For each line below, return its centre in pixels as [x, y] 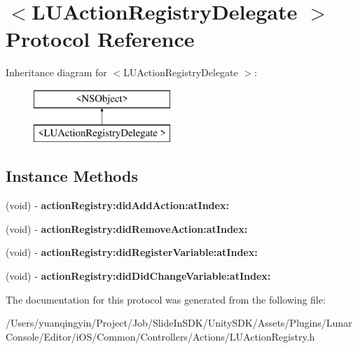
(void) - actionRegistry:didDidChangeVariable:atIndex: [138, 276]
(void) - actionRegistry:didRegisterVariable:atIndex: [132, 252]
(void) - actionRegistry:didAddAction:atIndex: [117, 205]
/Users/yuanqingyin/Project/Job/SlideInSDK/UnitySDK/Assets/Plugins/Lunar [179, 323]
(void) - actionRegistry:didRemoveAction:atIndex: [127, 228]
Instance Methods [72, 176]
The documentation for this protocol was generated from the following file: [166, 299]
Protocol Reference [100, 39]
